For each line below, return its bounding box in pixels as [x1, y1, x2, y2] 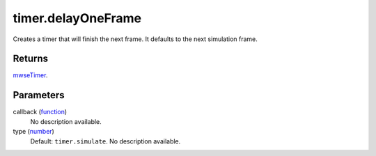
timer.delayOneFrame [13, 10, 142, 26]
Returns [13, 53, 49, 65]
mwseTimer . [13, 71, 48, 79]
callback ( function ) [13, 108, 68, 116]
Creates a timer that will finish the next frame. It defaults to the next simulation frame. [13, 35, 258, 43]
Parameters [13, 89, 65, 101]
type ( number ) [13, 127, 55, 136]
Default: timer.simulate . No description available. [30, 136, 181, 146]
